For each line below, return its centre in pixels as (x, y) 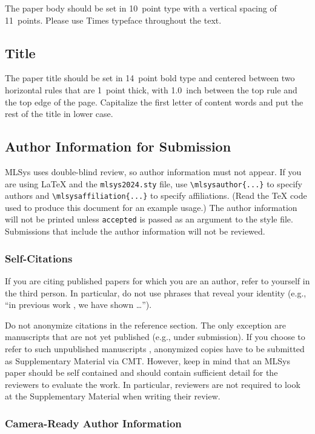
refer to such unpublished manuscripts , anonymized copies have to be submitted (155, 348)
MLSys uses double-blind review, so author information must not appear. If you (153, 171)
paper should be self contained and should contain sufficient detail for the (141, 372)
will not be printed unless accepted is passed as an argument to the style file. (149, 219)
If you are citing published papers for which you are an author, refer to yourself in (157, 280)
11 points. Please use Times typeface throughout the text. (113, 20)
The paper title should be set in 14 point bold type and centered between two (150, 78)
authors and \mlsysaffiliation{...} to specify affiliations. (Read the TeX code (156, 195)
